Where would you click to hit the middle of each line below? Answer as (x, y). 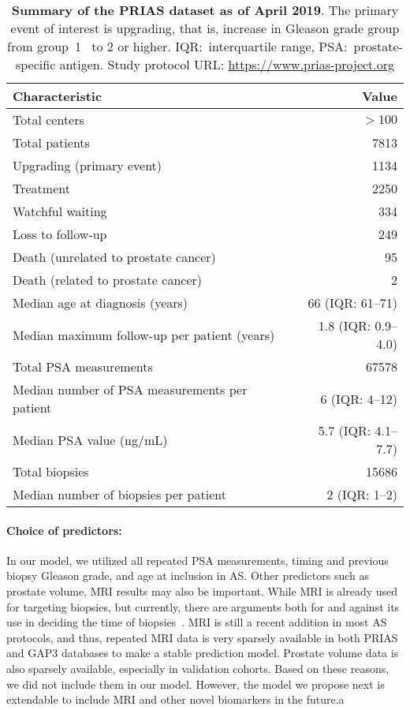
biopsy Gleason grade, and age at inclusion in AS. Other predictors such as (188, 575)
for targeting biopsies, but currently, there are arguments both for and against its (203, 606)
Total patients (51, 142)
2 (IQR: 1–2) (362, 494)
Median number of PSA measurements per (130, 389)
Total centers (48, 120)
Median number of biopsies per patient (119, 494)
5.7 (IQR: (345, 430)
